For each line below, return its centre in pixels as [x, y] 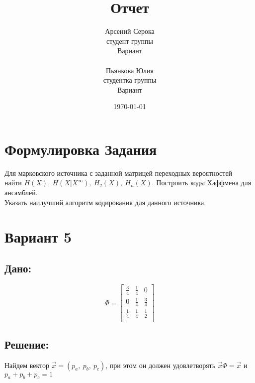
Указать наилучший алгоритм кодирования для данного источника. [105, 202]
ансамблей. [21, 192]
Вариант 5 [38, 236]
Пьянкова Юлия [130, 70]
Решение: [27, 344]
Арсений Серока [130, 31]
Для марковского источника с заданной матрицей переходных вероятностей [119, 173]
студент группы [130, 41]
